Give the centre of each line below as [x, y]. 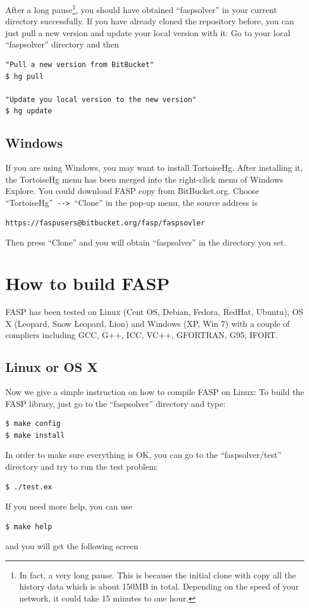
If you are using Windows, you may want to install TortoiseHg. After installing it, [154, 168]
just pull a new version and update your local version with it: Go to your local [148, 32]
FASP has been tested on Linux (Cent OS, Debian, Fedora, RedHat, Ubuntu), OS [154, 311]
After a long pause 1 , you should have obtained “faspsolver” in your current [141, 9]
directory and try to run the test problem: [82, 466]
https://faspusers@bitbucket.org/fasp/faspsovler [105, 223]
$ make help [29, 526]
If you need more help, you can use [69, 506]
